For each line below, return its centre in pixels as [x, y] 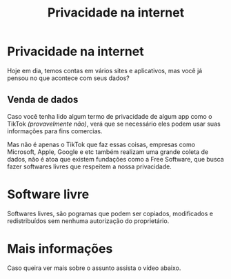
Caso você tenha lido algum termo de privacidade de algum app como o [110, 116]
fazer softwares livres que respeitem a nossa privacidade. [90, 166]
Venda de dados [43, 100]
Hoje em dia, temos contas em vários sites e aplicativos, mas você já [105, 70]
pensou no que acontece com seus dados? [68, 78]
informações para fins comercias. [55, 131]
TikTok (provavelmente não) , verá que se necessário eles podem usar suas [114, 124]
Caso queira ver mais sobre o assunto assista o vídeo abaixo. [94, 268]
